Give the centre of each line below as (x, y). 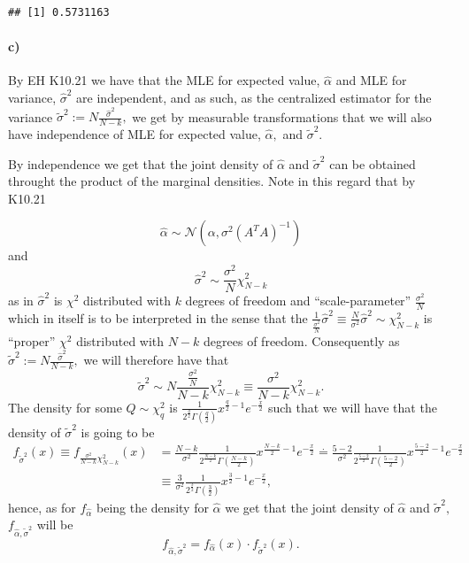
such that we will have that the (352, 407)
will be (55, 524)
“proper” (32, 340)
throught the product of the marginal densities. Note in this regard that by (212, 181)
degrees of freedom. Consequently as (302, 340)
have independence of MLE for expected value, (135, 134)
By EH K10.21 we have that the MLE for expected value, (164, 80)
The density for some (65, 407)
